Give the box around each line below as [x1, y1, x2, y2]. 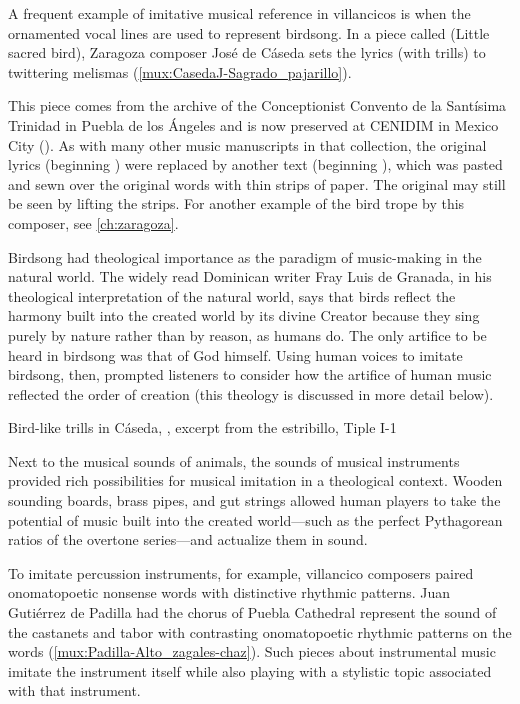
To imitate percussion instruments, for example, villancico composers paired [8, 562, 474, 583]
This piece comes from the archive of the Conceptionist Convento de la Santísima [8, 95, 507, 116]
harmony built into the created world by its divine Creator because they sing [8, 305, 480, 326]
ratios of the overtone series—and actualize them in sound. [8, 529, 368, 550]
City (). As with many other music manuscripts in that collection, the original [8, 134, 487, 155]
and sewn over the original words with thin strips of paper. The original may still [8, 173, 506, 194]
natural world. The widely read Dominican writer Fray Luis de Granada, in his [8, 266, 492, 287]
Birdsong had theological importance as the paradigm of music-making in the [8, 246, 482, 267]
